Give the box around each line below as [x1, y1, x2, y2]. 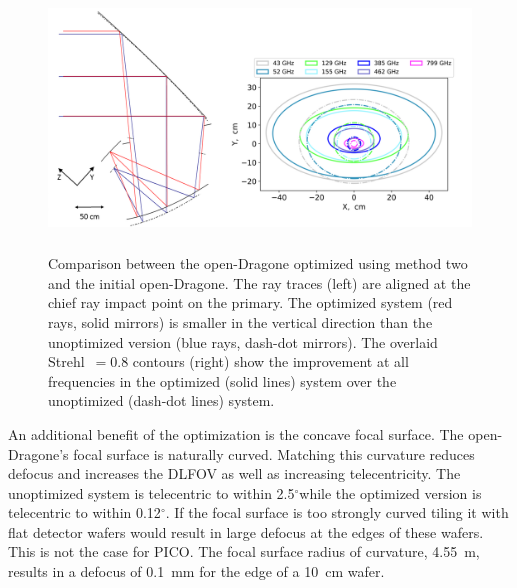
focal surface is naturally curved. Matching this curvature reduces [73, 443, 475, 464]
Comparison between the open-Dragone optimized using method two [48, 253, 468, 274]
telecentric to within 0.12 [8, 502, 161, 523]
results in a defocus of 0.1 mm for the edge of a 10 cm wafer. [8, 561, 385, 582]
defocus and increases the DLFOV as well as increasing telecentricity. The [8, 463, 461, 484]
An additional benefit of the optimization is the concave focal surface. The [8, 423, 464, 444]
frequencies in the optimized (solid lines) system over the [48, 370, 397, 391]
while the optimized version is [299, 482, 482, 503]
